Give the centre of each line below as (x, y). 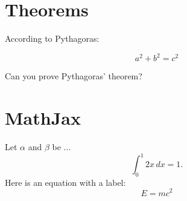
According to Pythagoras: (52, 38)
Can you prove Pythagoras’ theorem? (74, 76)
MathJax (43, 117)
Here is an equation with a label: (65, 182)
